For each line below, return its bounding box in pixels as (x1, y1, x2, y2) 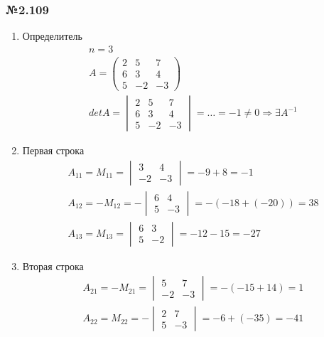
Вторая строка (22, 258, 84, 273)
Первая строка (22, 143, 85, 158)
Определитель (22, 28, 82, 43)
